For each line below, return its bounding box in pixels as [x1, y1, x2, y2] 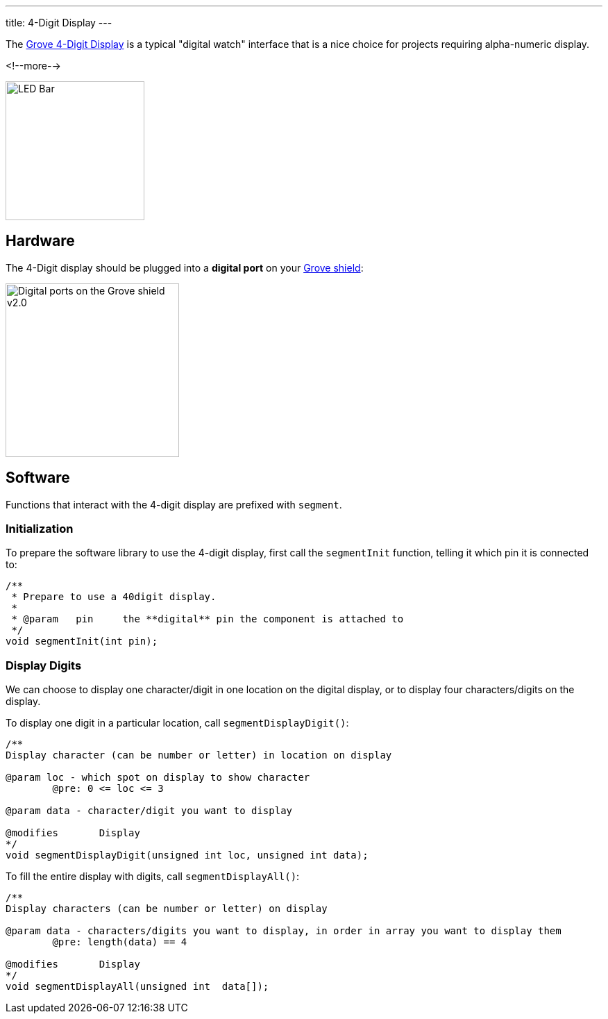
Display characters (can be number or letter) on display [6, 903, 328, 915]
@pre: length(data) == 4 [52, 936, 187, 948]
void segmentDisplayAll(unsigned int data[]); [6, 981, 269, 993]
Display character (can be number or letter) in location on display [6, 749, 392, 761]
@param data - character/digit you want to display [6, 805, 293, 817]
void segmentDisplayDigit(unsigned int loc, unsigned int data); [6, 850, 369, 861]
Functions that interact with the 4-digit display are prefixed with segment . [6, 498, 342, 511]
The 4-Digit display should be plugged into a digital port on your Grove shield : [6, 261, 364, 274]
